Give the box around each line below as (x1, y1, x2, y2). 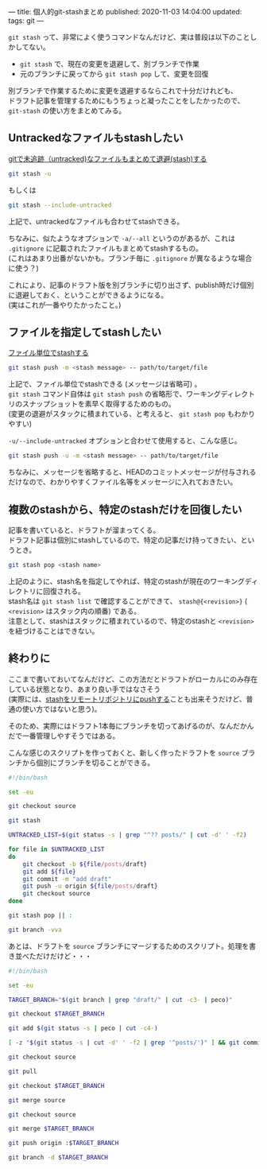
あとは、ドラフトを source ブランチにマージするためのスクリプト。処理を (8, 941, 250, 950)
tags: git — (8, 16, 44, 25)
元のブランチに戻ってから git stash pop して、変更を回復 (19, 69, 209, 78)
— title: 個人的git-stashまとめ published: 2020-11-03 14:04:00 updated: (8, 7, 242, 16)
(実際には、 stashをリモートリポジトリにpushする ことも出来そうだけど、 (8, 694, 246, 704)
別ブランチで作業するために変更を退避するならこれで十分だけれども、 (8, 86, 238, 95)
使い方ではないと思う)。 (21, 704, 102, 713)
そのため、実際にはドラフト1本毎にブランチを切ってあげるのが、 (8, 720, 220, 730)
